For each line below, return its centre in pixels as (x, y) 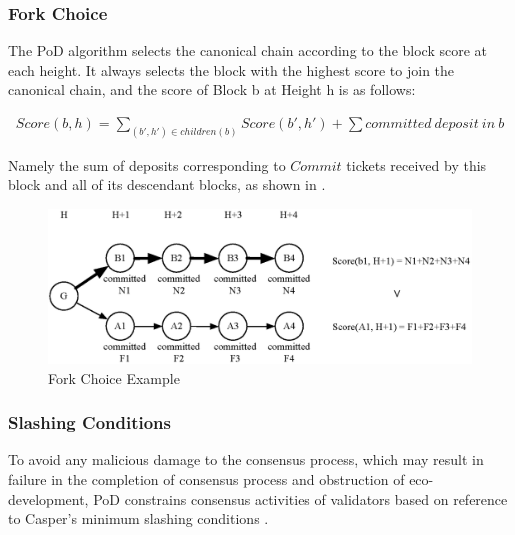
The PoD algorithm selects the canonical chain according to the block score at (248, 50)
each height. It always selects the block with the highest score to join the (231, 69)
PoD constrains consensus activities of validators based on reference (300, 498)
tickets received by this (416, 164)
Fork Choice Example (114, 377)
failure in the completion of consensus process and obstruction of (206, 478)
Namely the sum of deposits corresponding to (147, 164)
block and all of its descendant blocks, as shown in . (167, 184)
